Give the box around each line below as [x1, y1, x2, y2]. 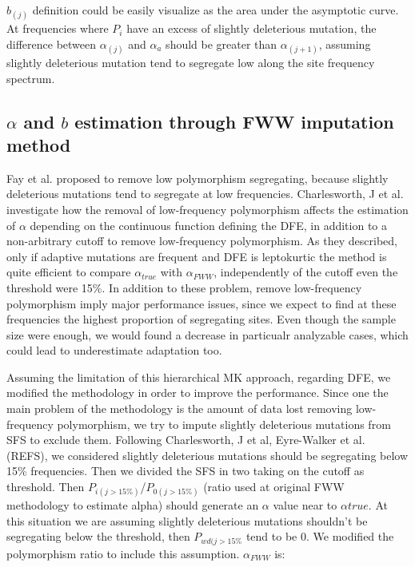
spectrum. [6, 69, 55, 86]
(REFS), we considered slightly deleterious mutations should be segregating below [6, 446, 409, 463]
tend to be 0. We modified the [245, 528, 394, 545]
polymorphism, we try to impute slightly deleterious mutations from [57, 415, 391, 432]
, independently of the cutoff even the [213, 264, 398, 280]
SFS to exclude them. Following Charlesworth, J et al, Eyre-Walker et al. [6, 431, 365, 448]
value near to [273, 497, 337, 513]
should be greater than [166, 35, 277, 52]
